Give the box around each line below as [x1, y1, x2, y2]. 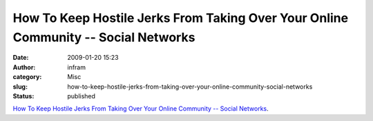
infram [67, 63, 86, 71]
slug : [12, 82, 28, 91]
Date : [12, 54, 29, 62]
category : [12, 73, 42, 81]
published [67, 91, 96, 100]
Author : [12, 63, 36, 71]
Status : [12, 91, 35, 100]
